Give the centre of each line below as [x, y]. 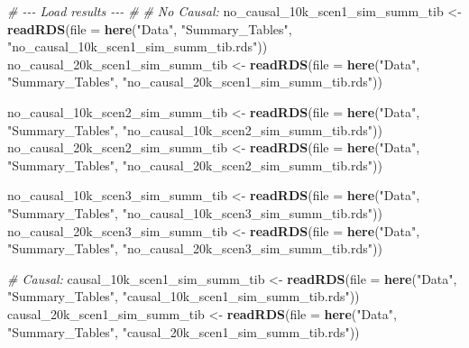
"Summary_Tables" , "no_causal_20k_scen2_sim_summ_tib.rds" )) [195, 165]
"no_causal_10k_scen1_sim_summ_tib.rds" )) [138, 46]
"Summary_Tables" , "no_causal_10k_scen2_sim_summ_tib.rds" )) [195, 129]
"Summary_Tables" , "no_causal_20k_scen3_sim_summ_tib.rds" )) [195, 248]
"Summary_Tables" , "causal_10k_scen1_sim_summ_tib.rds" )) [184, 296]
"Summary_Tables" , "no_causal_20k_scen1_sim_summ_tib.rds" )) [195, 82]
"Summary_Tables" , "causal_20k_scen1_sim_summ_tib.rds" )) [184, 331]
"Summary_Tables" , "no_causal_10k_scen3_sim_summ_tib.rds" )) [195, 212]
